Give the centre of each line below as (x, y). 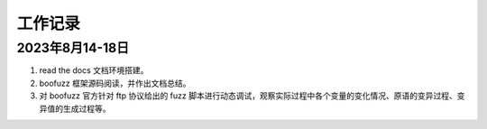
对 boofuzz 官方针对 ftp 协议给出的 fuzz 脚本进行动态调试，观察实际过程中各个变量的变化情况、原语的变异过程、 (248, 96)
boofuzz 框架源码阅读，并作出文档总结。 (115, 83)
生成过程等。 (87, 108)
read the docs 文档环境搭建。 (94, 70)
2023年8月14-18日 (73, 48)
